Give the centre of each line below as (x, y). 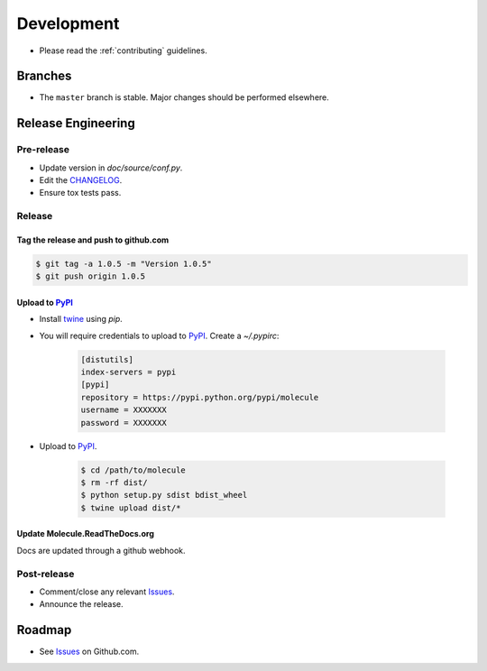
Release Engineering (76, 123)
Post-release (46, 574)
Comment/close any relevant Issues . (107, 592)
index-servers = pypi (129, 372)
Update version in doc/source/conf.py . (111, 168)
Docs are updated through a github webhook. (101, 550)
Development (68, 23)
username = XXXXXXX (124, 410)
